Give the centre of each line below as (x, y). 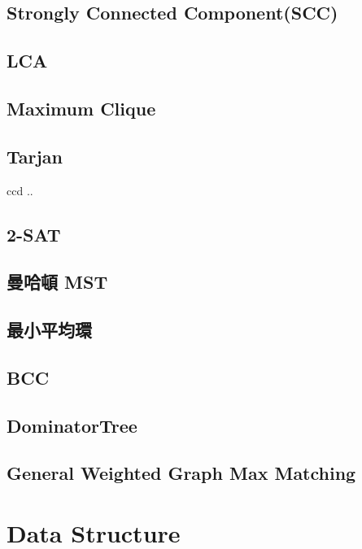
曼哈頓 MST (57, 282)
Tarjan (35, 156)
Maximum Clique (81, 108)
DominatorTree (72, 425)
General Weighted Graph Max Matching (181, 473)
